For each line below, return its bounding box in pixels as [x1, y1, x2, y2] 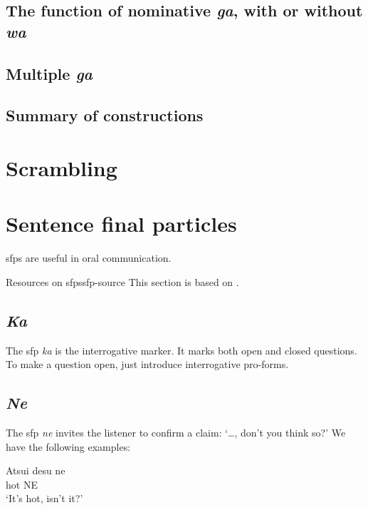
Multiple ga [6, 62, 93, 84]
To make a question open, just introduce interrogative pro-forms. [6, 357, 289, 372]
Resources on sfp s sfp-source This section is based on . [6, 274, 239, 289]
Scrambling [6, 153, 117, 182]
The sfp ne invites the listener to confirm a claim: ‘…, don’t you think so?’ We [6, 425, 346, 440]
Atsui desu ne [6, 463, 65, 478]
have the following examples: [6, 439, 131, 454]
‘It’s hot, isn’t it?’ [6, 491, 83, 506]
